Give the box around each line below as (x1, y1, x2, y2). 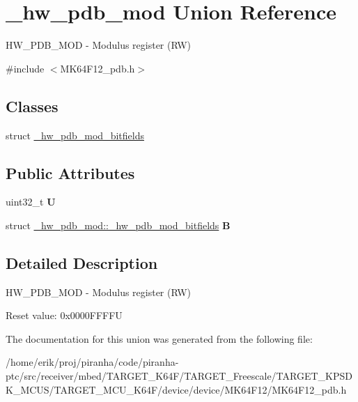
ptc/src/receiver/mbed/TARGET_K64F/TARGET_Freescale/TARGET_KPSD (6, 369, 352, 383)
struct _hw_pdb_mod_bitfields (6, 127, 144, 142)
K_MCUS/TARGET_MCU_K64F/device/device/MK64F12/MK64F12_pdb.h (6, 382, 347, 396)
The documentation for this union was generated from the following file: (6, 331, 313, 346)
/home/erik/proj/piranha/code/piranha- (6, 355, 179, 369)
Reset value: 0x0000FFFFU (6, 308, 123, 323)
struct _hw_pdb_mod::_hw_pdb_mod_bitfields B (6, 217, 231, 232)
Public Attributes (6, 162, 135, 183)
